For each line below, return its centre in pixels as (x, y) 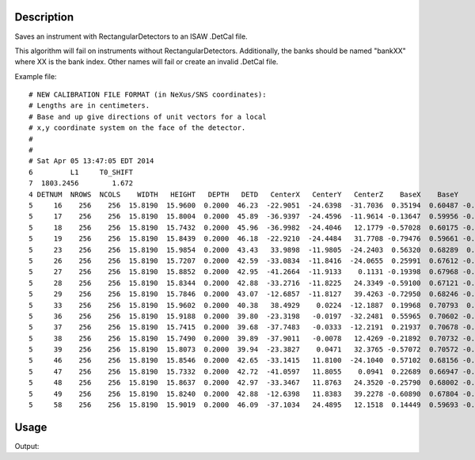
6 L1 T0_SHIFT (81, 172)
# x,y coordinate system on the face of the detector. (137, 128)
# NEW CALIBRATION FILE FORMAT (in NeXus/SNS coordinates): (148, 95)
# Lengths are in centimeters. (89, 106)
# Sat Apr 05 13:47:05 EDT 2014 (91, 161)
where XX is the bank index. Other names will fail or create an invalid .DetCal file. (146, 62)
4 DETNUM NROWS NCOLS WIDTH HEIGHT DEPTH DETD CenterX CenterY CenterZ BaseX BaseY (244, 194)
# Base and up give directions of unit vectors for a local (148, 116)
